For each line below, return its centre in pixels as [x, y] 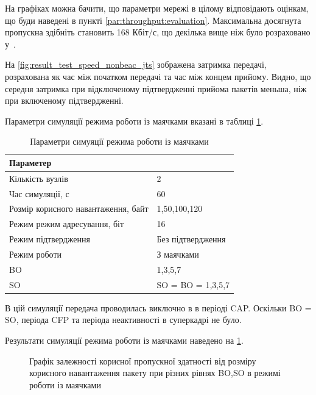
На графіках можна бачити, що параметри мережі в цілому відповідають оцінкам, [157, 8]
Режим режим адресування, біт [67, 224]
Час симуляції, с [39, 193]
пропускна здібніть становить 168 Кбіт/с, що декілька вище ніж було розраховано [158, 32]
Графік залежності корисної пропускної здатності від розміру [143, 361]
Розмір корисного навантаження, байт [79, 208]
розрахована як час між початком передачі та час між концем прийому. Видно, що [158, 76]
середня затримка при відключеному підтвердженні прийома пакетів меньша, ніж [156, 88]
